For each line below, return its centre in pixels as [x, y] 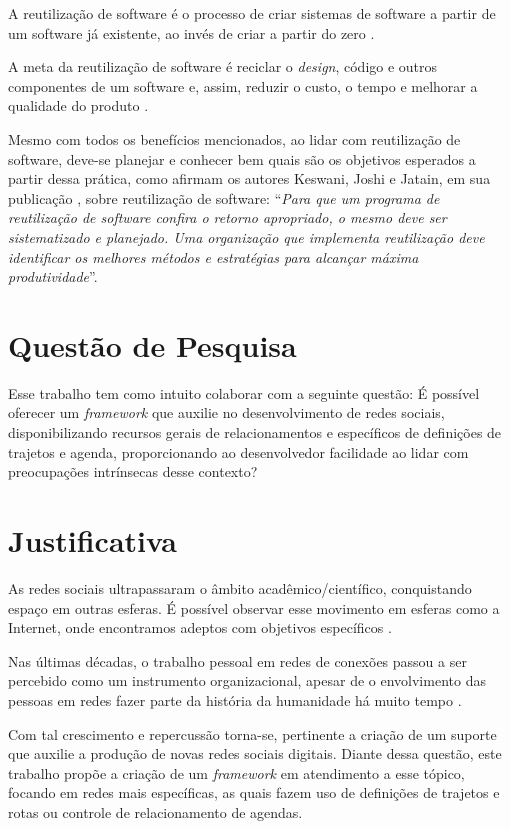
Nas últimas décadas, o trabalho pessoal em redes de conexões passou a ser [237, 660]
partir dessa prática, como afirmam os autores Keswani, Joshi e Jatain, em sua [249, 178]
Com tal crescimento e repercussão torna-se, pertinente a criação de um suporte [252, 733]
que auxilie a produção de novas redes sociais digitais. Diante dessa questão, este [255, 753]
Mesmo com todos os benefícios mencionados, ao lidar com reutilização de [234, 138]
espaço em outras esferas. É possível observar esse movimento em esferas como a [254, 607]
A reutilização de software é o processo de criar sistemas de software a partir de [252, 13]
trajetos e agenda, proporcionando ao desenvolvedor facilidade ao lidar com [238, 451]
